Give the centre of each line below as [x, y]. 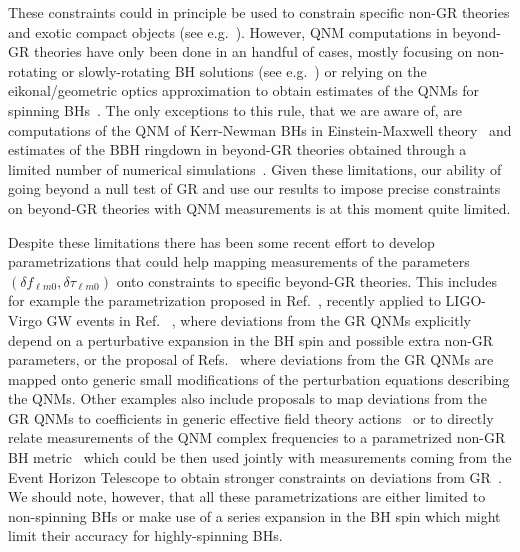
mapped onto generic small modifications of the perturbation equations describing [259, 378]
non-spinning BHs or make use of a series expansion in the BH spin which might [254, 515]
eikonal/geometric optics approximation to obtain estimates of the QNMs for [243, 90]
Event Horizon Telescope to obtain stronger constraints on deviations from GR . [255, 476]
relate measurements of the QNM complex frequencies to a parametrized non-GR [257, 437]
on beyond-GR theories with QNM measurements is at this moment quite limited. [259, 207]
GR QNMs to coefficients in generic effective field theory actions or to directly [251, 417]
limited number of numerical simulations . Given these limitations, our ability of [255, 168]
